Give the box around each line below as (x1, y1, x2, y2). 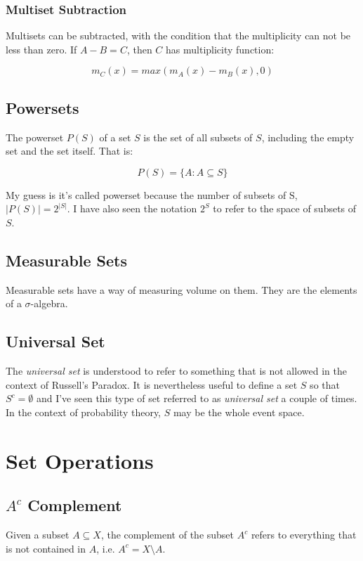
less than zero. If (6, 41, 77, 56)
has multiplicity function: (166, 41, 275, 56)
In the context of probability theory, (6, 404, 161, 419)
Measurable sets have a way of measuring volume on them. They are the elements (6, 282, 357, 297)
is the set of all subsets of (143, 129, 253, 144)
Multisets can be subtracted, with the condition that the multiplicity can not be (6, 28, 351, 43)
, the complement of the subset (100, 527, 235, 542)
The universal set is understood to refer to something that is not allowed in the (6, 363, 347, 378)
